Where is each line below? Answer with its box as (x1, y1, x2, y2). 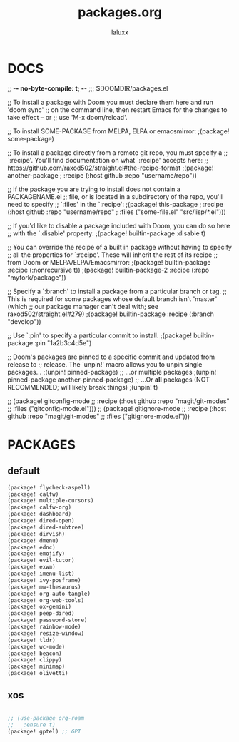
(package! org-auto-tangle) (7, 590, 91, 597)
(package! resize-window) (7, 629, 84, 637)
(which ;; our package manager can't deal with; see (7, 302, 159, 310)
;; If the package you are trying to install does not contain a (7, 185, 180, 193)
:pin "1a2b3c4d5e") (34, 338, 92, 347)
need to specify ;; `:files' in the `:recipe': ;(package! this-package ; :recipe (7, 200, 223, 208)
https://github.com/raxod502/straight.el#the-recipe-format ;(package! (7, 163, 214, 172)
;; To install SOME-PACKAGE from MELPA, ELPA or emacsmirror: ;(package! (7, 126, 230, 136)
